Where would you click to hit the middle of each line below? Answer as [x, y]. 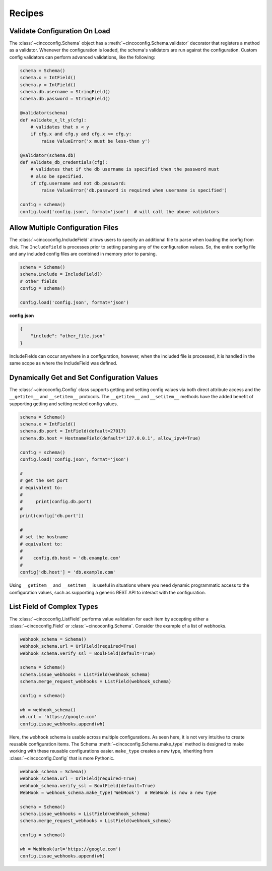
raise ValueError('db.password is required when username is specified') [134, 191]
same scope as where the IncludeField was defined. [63, 363]
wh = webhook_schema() [48, 710]
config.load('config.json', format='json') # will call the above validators [119, 211]
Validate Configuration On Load [60, 31]
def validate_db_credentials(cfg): [64, 162]
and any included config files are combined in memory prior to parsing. [83, 254]
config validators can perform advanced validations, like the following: [82, 57]
